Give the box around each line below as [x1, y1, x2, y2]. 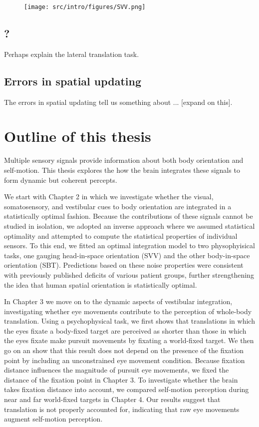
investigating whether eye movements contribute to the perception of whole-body [4, 306, 252, 316]
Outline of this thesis [4, 126, 151, 146]
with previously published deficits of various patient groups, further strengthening [4, 269, 254, 280]
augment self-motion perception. [4, 414, 103, 424]
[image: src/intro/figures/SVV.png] [24, 3, 146, 10]
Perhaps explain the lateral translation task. [4, 48, 139, 59]
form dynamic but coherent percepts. [4, 174, 117, 185]
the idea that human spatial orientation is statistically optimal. [4, 279, 197, 290]
